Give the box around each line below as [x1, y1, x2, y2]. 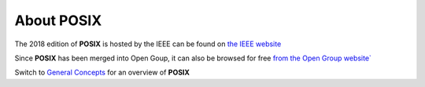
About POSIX [14, 12, 102, 29]
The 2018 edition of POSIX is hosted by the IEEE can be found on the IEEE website [14, 39, 282, 49]
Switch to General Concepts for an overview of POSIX [14, 67, 190, 78]
